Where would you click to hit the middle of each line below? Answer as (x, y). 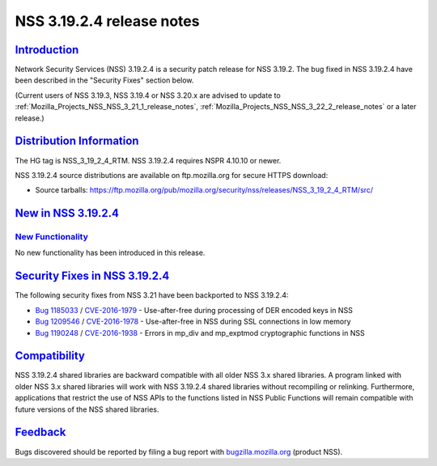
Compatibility (50, 356)
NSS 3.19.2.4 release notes (107, 21)
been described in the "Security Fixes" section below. (104, 80)
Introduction (47, 50)
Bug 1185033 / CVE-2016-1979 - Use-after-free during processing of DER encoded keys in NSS (194, 310)
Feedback (40, 432)
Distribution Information (77, 141)
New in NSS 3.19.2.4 (67, 213)
